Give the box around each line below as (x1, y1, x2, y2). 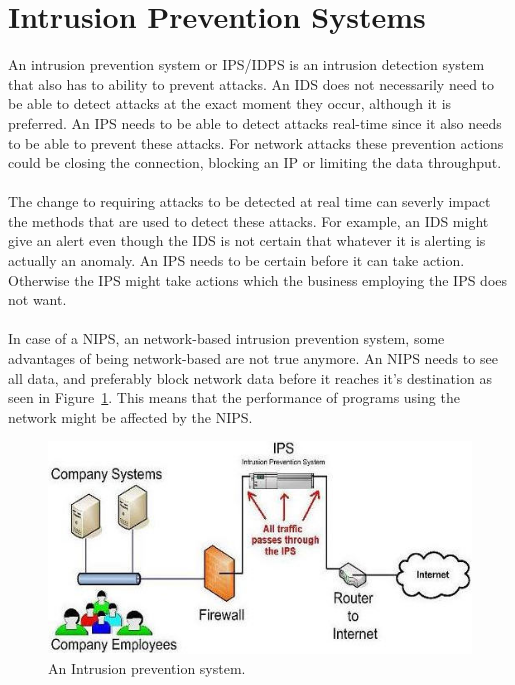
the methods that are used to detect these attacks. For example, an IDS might (8, 210, 489, 231)
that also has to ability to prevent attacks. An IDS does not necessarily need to (8, 73, 495, 94)
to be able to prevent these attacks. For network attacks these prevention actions (8, 132, 504, 153)
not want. (8, 289, 67, 310)
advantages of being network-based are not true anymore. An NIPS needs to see (8, 348, 498, 369)
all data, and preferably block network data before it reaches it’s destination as (8, 367, 492, 388)
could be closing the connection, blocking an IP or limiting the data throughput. (8, 152, 502, 173)
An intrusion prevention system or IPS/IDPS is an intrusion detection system (8, 54, 485, 75)
